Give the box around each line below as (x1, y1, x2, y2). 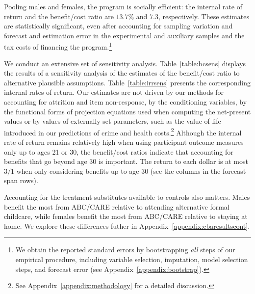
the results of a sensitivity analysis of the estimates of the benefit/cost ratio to (4, 68, 240, 78)
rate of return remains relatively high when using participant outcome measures (4, 137, 244, 147)
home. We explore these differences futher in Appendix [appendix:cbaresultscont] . (4, 220, 250, 231)
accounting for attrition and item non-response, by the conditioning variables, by (4, 97, 247, 107)
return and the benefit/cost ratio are (4, 11, 114, 21)
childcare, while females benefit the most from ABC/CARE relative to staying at (4, 211, 248, 221)
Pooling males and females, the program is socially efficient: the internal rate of (4, 1, 242, 11)
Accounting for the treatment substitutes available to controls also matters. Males (4, 192, 250, 202)
